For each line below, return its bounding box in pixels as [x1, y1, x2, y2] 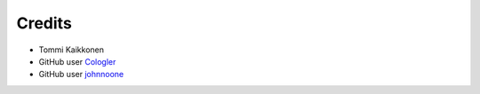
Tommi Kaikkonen [38, 44, 105, 55]
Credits [16, 13, 73, 33]
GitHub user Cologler [38, 56, 116, 67]
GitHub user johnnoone [38, 69, 124, 80]
